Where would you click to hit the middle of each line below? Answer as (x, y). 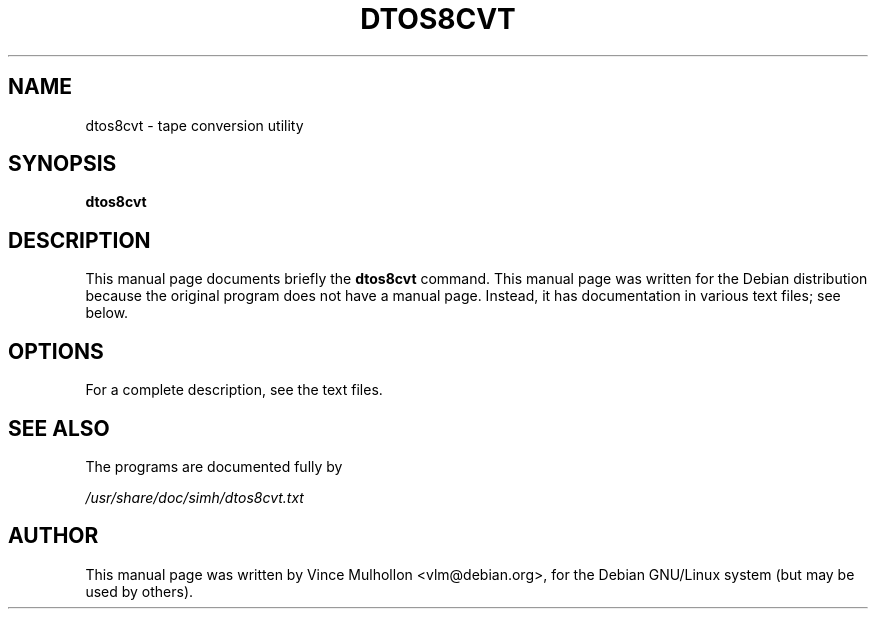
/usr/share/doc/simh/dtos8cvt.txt (194, 497)
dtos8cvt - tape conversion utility (194, 125)
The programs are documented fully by (214, 466)
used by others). (139, 591)
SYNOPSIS (62, 164)
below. (107, 313)
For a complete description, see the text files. (234, 390)
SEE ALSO (59, 428)
